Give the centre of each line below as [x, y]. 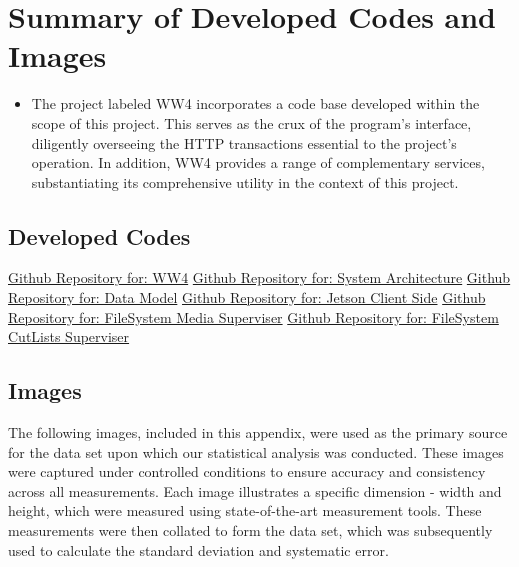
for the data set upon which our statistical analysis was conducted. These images [256, 451]
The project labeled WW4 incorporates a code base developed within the [255, 103]
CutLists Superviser [69, 336]
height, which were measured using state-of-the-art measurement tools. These [245, 510]
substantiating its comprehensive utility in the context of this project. [245, 181]
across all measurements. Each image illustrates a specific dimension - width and [255, 490]
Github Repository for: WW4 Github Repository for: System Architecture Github [259, 277]
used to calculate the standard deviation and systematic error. [198, 549]
